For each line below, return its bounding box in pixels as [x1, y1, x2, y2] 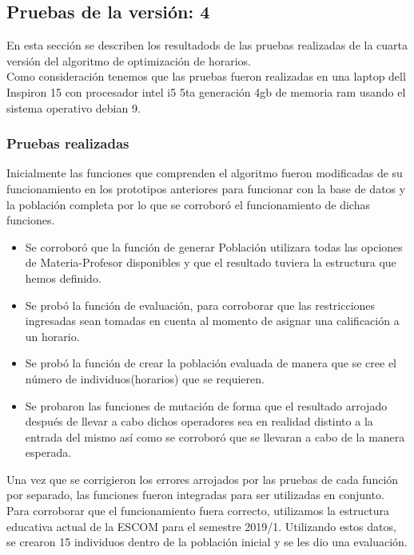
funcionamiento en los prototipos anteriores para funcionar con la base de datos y [6, 180, 406, 196]
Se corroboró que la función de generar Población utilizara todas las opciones [25, 238, 403, 255]
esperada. [25, 444, 72, 461]
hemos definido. [25, 269, 102, 286]
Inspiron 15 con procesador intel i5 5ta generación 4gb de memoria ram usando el [6, 83, 406, 100]
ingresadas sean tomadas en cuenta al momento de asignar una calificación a [25, 312, 400, 329]
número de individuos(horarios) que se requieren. [25, 370, 265, 387]
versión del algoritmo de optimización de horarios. [6, 52, 251, 69]
